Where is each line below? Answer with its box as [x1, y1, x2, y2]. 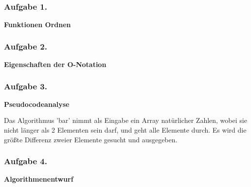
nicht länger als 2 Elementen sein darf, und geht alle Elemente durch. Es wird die [4, 125, 247, 135]
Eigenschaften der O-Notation [4, 59, 107, 69]
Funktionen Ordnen [4, 19, 71, 30]
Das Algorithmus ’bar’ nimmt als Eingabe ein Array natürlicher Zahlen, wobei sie [4, 115, 247, 125]
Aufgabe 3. [4, 80, 47, 92]
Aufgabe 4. [4, 155, 47, 167]
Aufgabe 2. [4, 40, 47, 52]
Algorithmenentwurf [4, 174, 73, 184]
